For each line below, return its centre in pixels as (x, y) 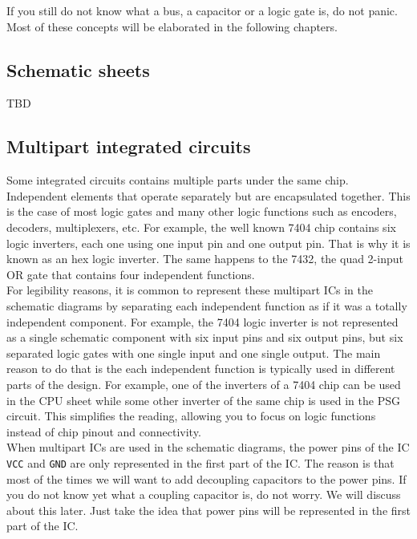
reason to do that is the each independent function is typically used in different (201, 369)
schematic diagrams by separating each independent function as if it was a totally (207, 305)
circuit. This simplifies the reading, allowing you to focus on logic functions (191, 416)
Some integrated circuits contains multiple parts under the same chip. (178, 180)
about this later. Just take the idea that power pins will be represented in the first (208, 510)
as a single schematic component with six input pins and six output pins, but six (205, 337)
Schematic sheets (78, 69)
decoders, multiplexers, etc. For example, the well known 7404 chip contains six (201, 227)
